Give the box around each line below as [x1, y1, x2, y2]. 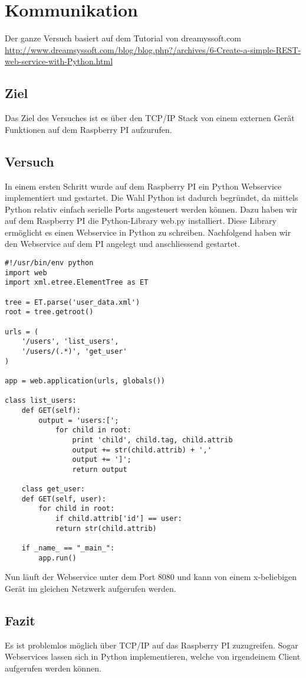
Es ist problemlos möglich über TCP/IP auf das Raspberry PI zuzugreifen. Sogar [5, 638, 298, 651]
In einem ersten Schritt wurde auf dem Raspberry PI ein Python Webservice [5, 180, 282, 192]
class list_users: [5, 396, 77, 405]
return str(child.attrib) [55, 524, 157, 533]
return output [72, 465, 127, 474]
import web [5, 268, 47, 277]
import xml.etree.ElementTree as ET [5, 278, 149, 287]
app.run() [38, 553, 77, 562]
